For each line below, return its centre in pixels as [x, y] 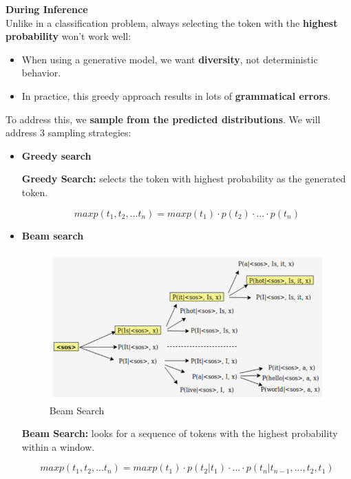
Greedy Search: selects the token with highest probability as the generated [184, 179]
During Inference [47, 9]
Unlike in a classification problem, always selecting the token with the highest [172, 22]
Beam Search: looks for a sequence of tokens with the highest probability [180, 433]
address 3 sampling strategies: [68, 132]
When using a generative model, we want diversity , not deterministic [170, 59]
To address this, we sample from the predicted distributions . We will [163, 119]
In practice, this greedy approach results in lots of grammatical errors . [176, 95]
